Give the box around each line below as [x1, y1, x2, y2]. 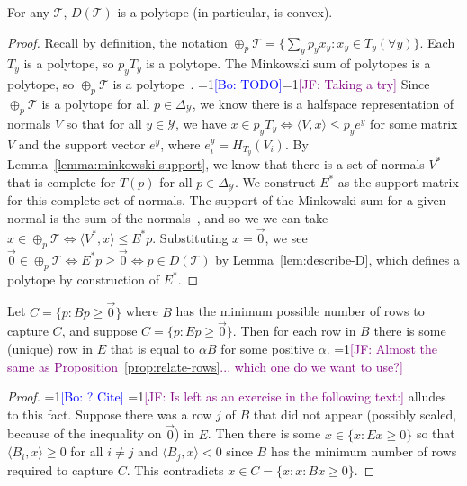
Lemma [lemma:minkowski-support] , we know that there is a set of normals [7, 155, 425, 174]
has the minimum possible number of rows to [175, 301, 425, 320]
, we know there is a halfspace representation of [192, 94, 454, 112]
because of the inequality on [7, 424, 162, 443]
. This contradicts [126, 460, 224, 479]
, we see [265, 228, 308, 247]
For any [7, 3, 49, 21]
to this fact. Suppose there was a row [7, 404, 212, 423]
